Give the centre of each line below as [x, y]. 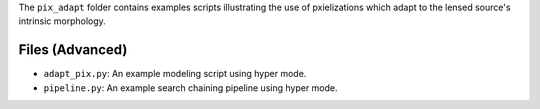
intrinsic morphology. [62, 21]
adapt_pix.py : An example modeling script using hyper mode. [175, 74]
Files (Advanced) [73, 50]
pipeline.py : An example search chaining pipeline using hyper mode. [191, 87]
